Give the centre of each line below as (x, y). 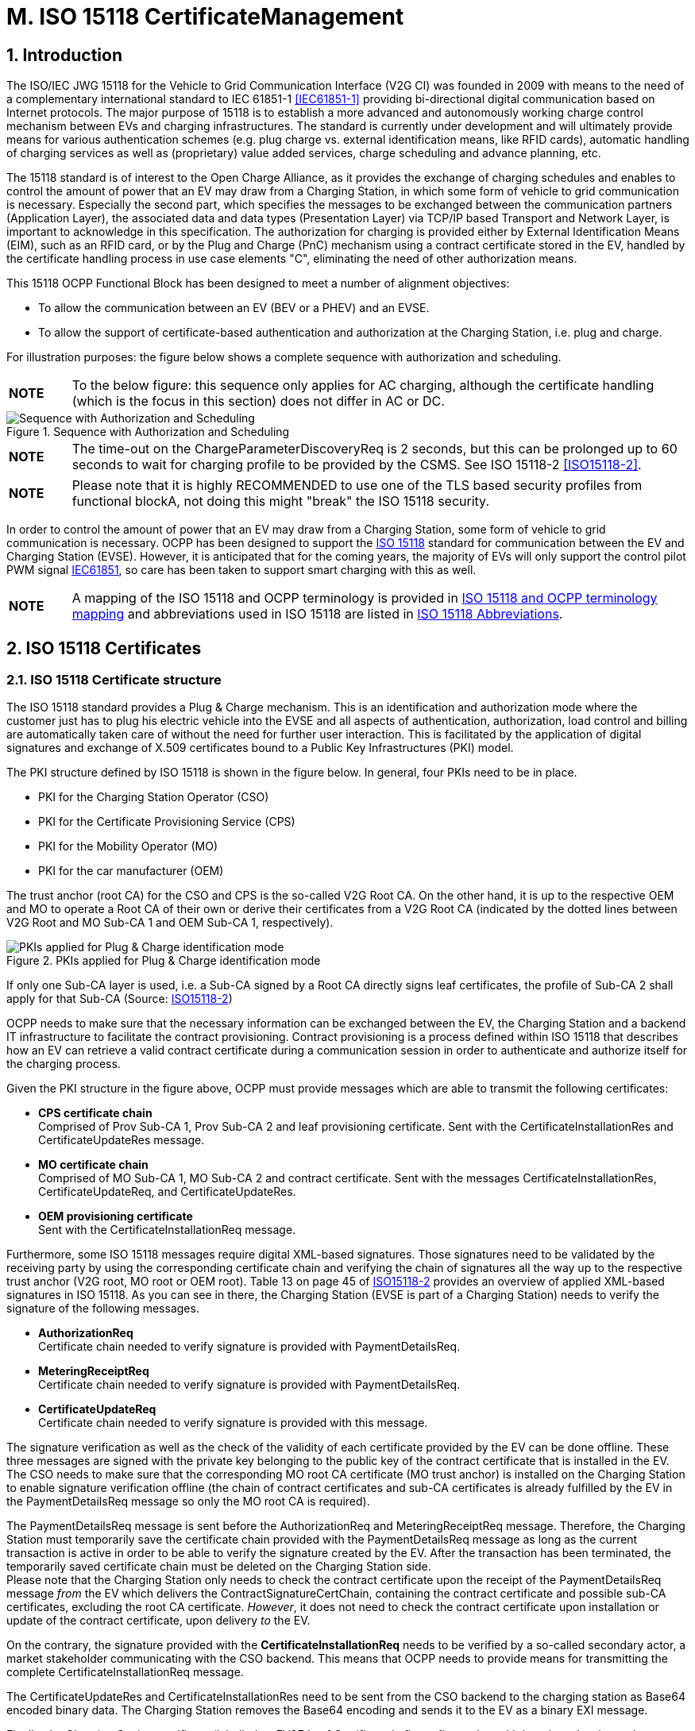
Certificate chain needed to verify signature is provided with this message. (233, 1423)
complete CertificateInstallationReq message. (125, 1672)
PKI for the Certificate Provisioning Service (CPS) (167, 822)
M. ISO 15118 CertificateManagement (205, 17)
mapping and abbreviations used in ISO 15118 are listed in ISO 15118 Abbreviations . (317, 614)
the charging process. (64, 1064)
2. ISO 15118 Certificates (104, 648)
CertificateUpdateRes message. (122, 1140)
